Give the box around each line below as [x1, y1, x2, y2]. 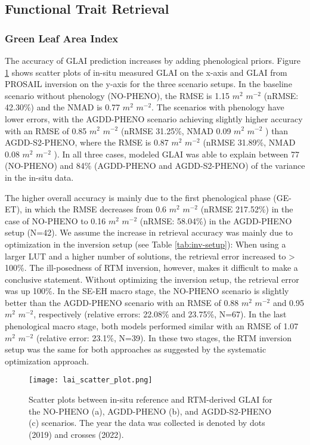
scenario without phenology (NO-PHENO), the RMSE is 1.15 [5, 89, 230, 101]
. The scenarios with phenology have [151, 101, 284, 113]
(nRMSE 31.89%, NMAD [203, 136, 296, 149]
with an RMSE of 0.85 [5, 124, 87, 137]
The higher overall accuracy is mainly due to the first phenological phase [5, 191, 271, 203]
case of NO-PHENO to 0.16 [5, 214, 106, 227]
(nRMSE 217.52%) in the [200, 203, 293, 215]
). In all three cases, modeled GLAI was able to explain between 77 [54, 147, 300, 160]
